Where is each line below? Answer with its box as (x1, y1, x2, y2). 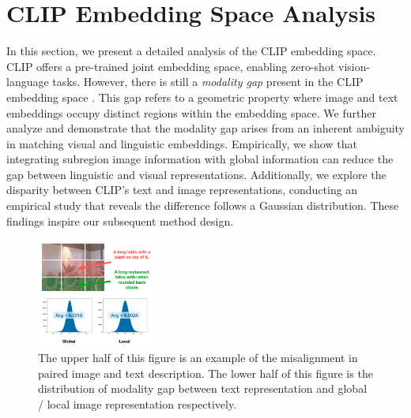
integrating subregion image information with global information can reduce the (6, 151, 394, 167)
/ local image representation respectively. (38, 395, 237, 412)
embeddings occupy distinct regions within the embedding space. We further (6, 104, 376, 121)
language (6, 73, 49, 90)
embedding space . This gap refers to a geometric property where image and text (6, 88, 398, 105)
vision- (337, 58, 371, 74)
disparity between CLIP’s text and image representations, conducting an (6, 181, 358, 198)
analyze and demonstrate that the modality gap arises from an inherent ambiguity (6, 120, 405, 136)
